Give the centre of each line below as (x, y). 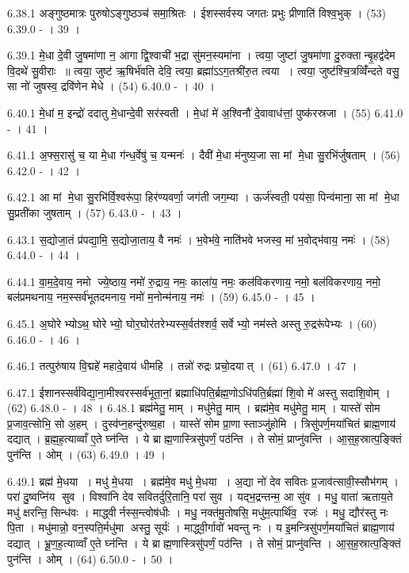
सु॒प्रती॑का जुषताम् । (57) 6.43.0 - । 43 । (95, 212)
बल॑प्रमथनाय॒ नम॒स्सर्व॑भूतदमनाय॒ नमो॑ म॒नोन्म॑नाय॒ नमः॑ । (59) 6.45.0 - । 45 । (161, 297)
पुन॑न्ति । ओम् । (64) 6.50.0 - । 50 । (90, 558)
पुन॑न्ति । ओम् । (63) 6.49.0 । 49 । (86, 455)
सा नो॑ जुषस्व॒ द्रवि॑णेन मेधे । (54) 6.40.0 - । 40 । (111, 86)
